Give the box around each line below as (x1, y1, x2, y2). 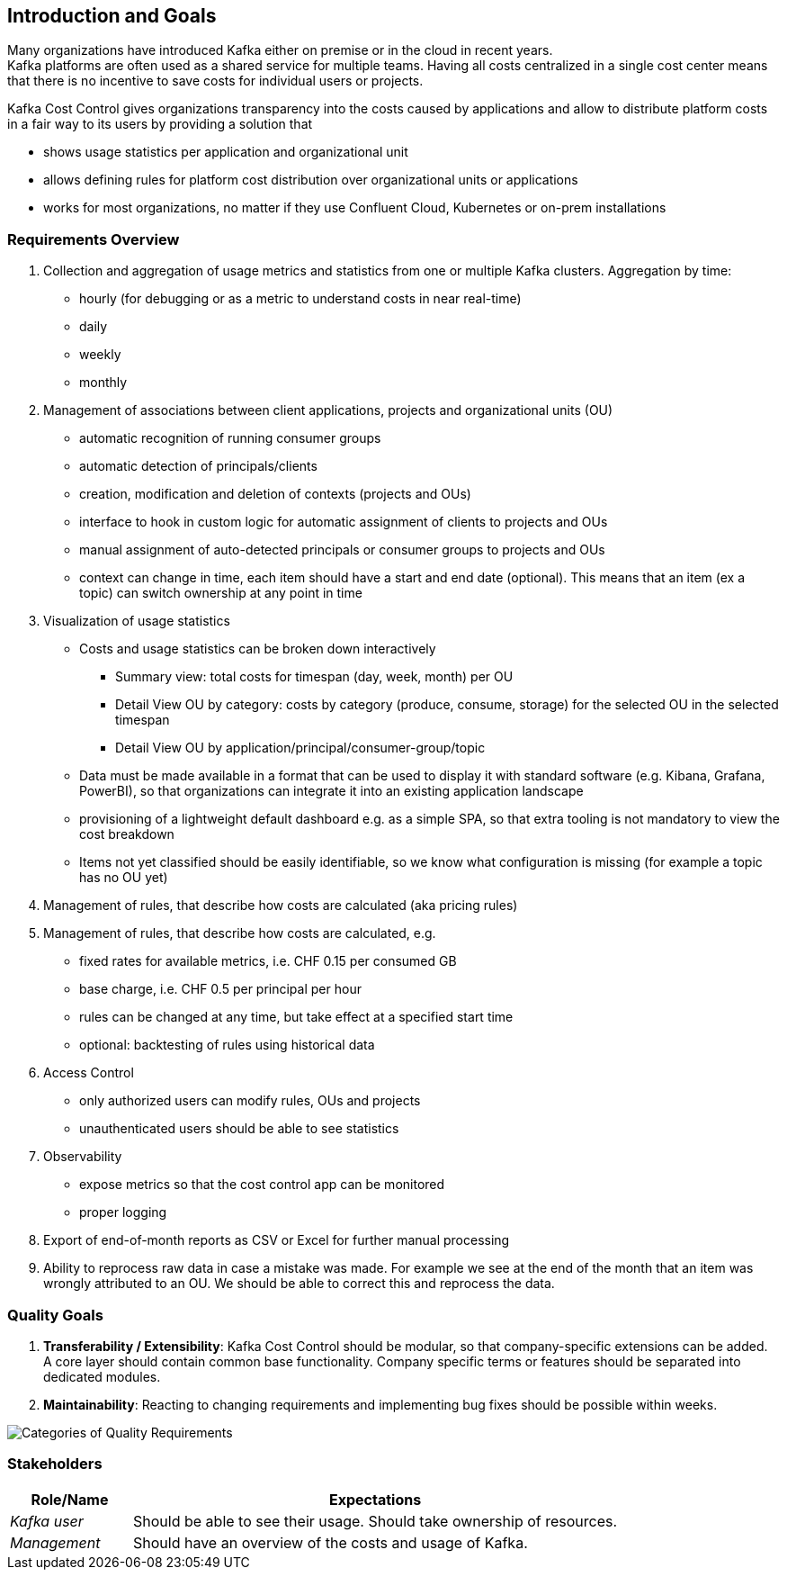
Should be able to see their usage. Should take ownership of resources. (133, 1511, 618, 1530)
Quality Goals (7, 1305, 103, 1324)
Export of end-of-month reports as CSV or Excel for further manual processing (43, 1232, 510, 1248)
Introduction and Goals (7, 5, 217, 27)
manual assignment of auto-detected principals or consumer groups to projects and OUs (79, 542, 605, 558)
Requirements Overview (7, 230, 180, 248)
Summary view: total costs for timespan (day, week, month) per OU (115, 669, 514, 685)
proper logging (79, 1204, 167, 1221)
